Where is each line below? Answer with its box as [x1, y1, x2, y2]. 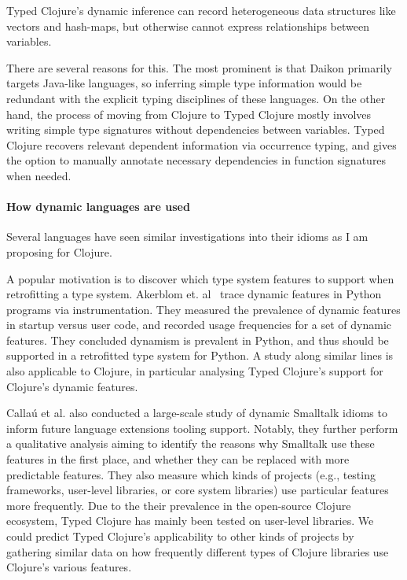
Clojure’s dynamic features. [6, 378, 138, 394]
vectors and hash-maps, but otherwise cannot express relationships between [6, 17, 369, 34]
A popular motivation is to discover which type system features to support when [6, 270, 394, 286]
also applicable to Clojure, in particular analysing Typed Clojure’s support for [6, 363, 383, 379]
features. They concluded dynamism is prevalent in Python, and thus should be [6, 331, 389, 348]
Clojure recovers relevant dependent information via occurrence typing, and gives [6, 136, 397, 153]
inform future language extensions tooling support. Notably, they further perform [6, 419, 398, 436]
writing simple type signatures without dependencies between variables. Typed [6, 121, 385, 138]
